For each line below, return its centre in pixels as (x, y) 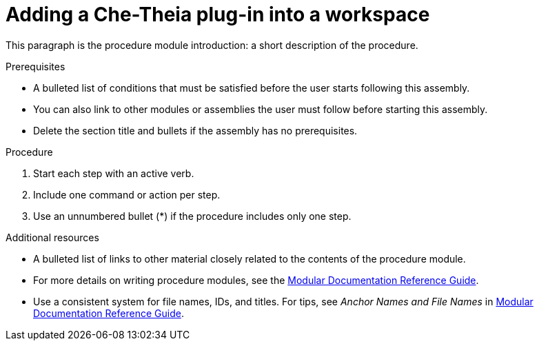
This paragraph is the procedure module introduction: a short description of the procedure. (212, 45)
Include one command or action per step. (127, 194)
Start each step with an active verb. (114, 173)
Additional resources (52, 237)
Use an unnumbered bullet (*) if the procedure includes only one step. (192, 216)
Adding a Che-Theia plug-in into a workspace (218, 14)
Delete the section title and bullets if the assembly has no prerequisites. (195, 130)
